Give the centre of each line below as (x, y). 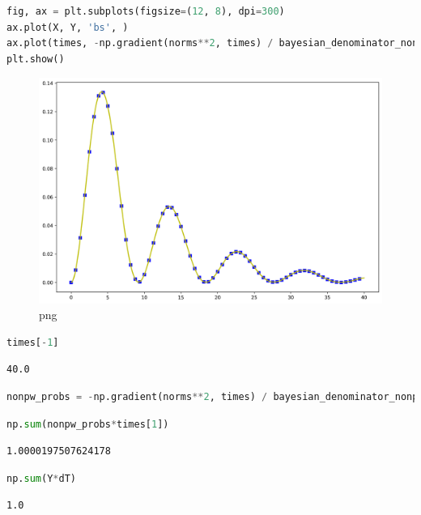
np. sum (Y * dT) (41, 478)
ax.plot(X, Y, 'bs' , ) (68, 27)
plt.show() (36, 59)
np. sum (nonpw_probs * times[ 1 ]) (88, 424)
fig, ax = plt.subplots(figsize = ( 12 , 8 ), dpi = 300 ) (146, 11)
